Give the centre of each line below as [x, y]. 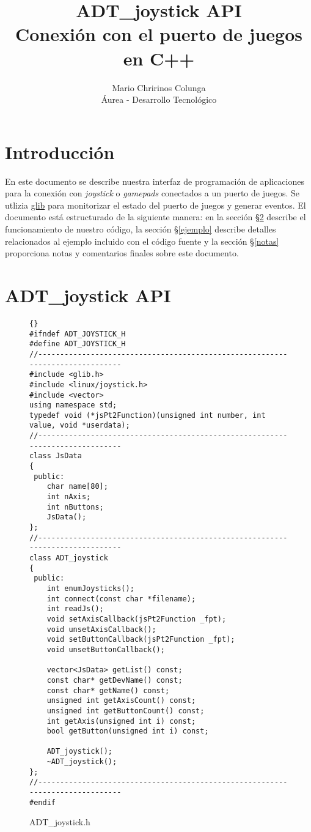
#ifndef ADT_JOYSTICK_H [78, 334]
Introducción [60, 151]
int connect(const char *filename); [121, 599]
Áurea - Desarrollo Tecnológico [159, 99]
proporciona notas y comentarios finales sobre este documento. [122, 253]
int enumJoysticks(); [90, 588]
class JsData [56, 456]
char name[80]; [77, 487]
